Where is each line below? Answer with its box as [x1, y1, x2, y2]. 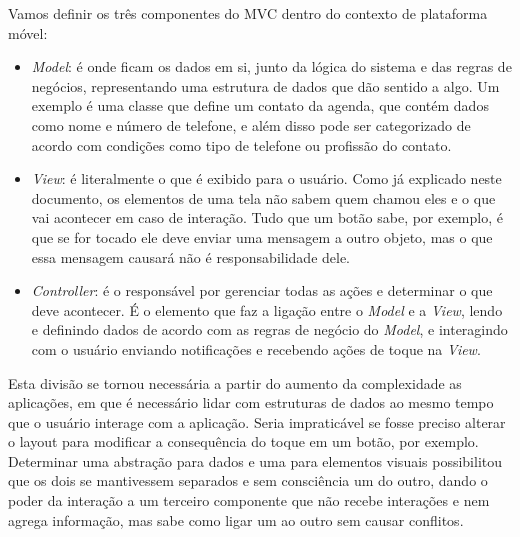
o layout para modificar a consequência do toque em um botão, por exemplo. [8, 431, 479, 452]
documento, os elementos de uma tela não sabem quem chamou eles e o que [31, 187, 496, 208]
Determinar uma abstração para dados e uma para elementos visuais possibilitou [8, 450, 503, 471]
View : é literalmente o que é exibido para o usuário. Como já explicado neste [31, 168, 502, 189]
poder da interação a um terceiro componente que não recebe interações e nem [8, 490, 490, 511]
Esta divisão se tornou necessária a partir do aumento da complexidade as [8, 372, 462, 393]
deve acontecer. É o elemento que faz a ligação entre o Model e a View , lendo [31, 299, 503, 320]
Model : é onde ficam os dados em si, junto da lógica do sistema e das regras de [31, 56, 512, 77]
